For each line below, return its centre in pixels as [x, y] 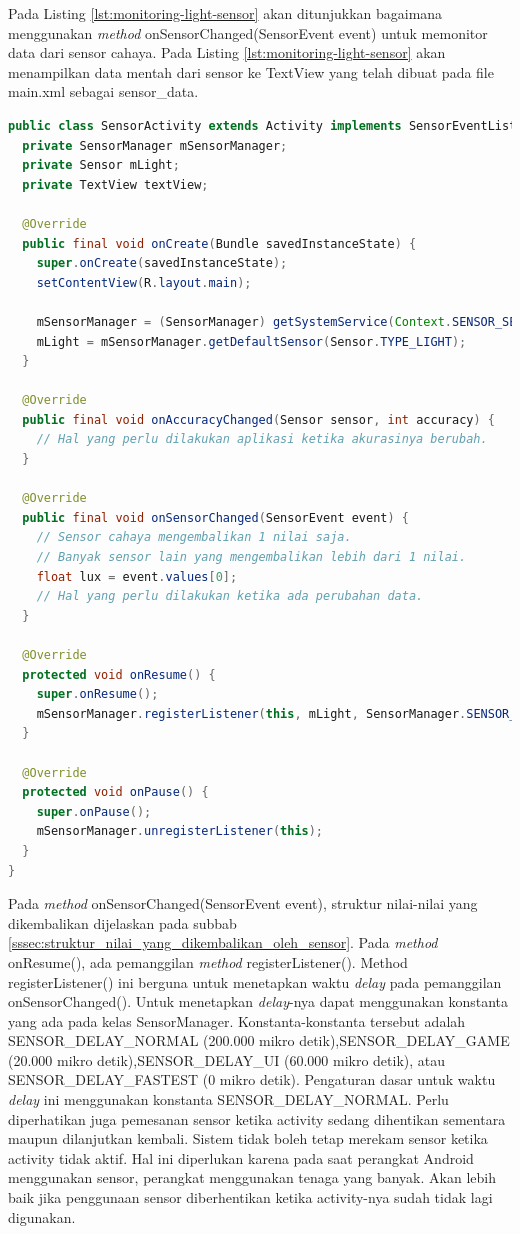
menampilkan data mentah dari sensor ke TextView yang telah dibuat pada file [251, 71]
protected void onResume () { [119, 674]
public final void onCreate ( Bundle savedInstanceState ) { [219, 243]
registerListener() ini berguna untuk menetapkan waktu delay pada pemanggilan [255, 981]
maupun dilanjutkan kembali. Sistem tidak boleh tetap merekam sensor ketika [248, 1138]
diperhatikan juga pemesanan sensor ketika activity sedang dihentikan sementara [257, 1118]
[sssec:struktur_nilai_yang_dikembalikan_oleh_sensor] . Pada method [223, 942]
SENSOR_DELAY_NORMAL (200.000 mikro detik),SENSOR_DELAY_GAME [259, 1040]
